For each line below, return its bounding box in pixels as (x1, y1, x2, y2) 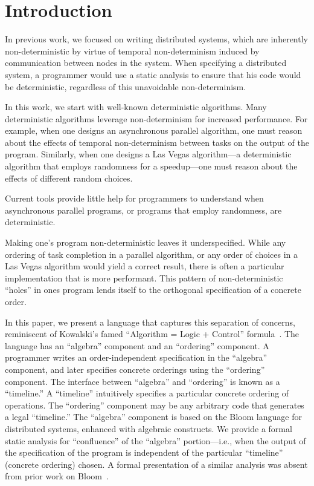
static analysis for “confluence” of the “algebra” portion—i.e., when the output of (5, 434, 306, 447)
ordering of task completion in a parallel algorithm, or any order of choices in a (5, 248, 298, 260)
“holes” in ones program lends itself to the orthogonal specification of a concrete (5, 283, 301, 296)
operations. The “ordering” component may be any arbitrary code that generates (5, 398, 304, 411)
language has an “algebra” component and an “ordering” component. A (5, 339, 269, 352)
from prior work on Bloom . (5, 470, 109, 482)
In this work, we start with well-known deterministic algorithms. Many (5, 100, 267, 113)
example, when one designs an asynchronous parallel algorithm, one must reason (5, 124, 303, 137)
